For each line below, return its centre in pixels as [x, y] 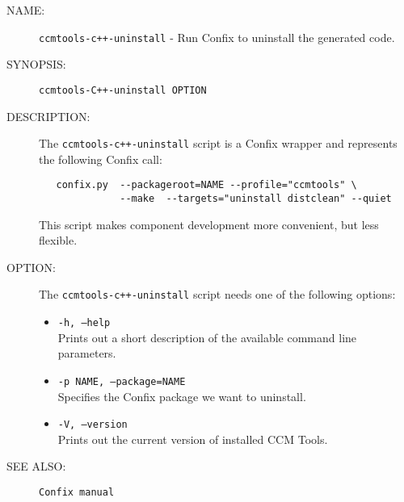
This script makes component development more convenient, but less [209, 224]
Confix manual [77, 493]
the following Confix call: [101, 159]
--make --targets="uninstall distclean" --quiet [256, 199]
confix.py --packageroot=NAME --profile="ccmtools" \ [206, 185]
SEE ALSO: [36, 466]
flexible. [58, 240]
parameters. [87, 353]
